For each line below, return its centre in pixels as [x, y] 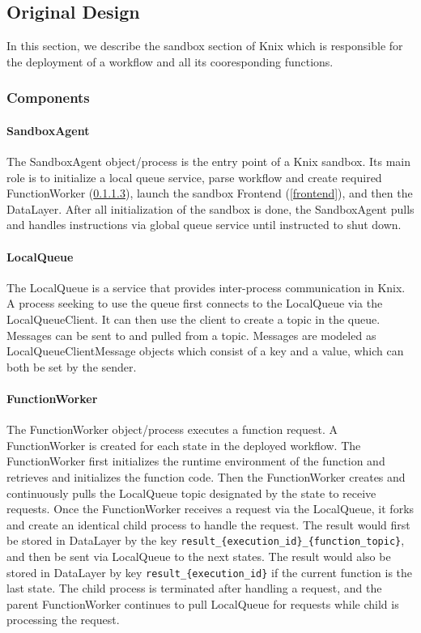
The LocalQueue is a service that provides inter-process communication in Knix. [206, 287]
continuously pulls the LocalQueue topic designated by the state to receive [191, 493]
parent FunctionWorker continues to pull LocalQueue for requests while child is [203, 603]
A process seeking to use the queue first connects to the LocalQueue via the [195, 303]
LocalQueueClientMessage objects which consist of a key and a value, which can [205, 351]
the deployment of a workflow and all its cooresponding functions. [170, 61]
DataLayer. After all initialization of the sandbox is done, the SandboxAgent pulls [210, 208]
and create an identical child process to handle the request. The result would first [208, 524]
